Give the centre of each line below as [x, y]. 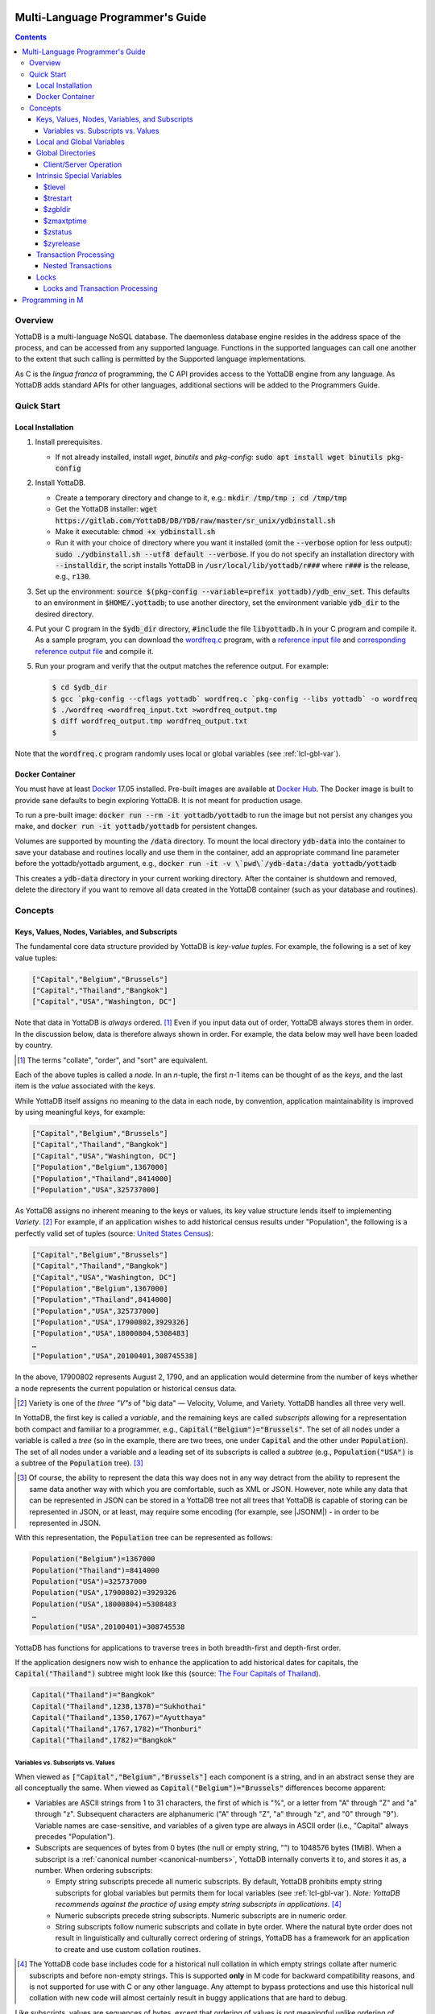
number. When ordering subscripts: [94, 1871]
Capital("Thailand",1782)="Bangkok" [104, 1740]
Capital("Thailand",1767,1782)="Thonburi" [117, 1729]
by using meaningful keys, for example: [80, 1113]
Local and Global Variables [81, 142]
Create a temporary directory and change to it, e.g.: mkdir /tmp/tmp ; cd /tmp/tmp [201, 497]
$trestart [58, 198]
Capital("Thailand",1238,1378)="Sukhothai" [119, 1706]
